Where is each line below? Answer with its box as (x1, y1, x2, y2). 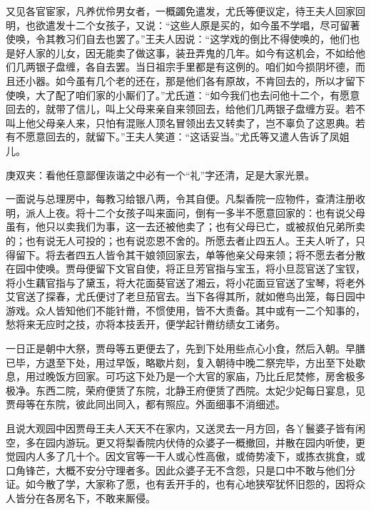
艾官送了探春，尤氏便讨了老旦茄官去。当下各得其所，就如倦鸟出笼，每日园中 (6, 289, 365, 304)
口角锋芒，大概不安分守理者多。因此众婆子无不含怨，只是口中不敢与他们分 (6, 462, 355, 477)
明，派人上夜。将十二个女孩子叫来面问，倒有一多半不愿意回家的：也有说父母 (6, 205, 365, 220)
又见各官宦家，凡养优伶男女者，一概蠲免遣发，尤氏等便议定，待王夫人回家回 (6, 4, 365, 18)
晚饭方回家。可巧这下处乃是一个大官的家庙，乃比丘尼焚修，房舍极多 (45, 369, 365, 384)
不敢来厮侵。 (95, 491, 156, 505)
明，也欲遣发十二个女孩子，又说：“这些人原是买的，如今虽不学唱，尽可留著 (6, 17, 360, 32)
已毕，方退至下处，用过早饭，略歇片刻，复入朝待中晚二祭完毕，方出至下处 (6, 355, 355, 369)
